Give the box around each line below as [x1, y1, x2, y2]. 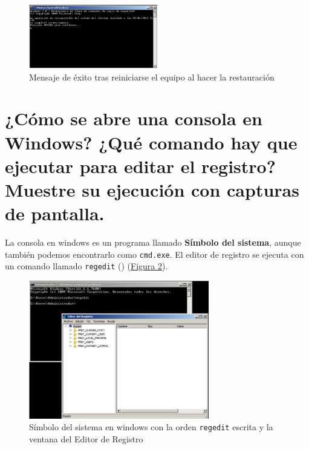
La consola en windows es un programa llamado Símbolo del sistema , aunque [5, 236, 301, 249]
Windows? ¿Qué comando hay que [5, 129, 298, 154]
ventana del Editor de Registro [29, 432, 143, 445]
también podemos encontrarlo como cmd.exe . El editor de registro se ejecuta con [5, 247, 304, 260]
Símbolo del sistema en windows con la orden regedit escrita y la [29, 421, 273, 433]
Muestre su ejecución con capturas [5, 177, 299, 202]
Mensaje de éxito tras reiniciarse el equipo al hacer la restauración [29, 70, 275, 83]
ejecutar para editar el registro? [5, 153, 276, 178]
